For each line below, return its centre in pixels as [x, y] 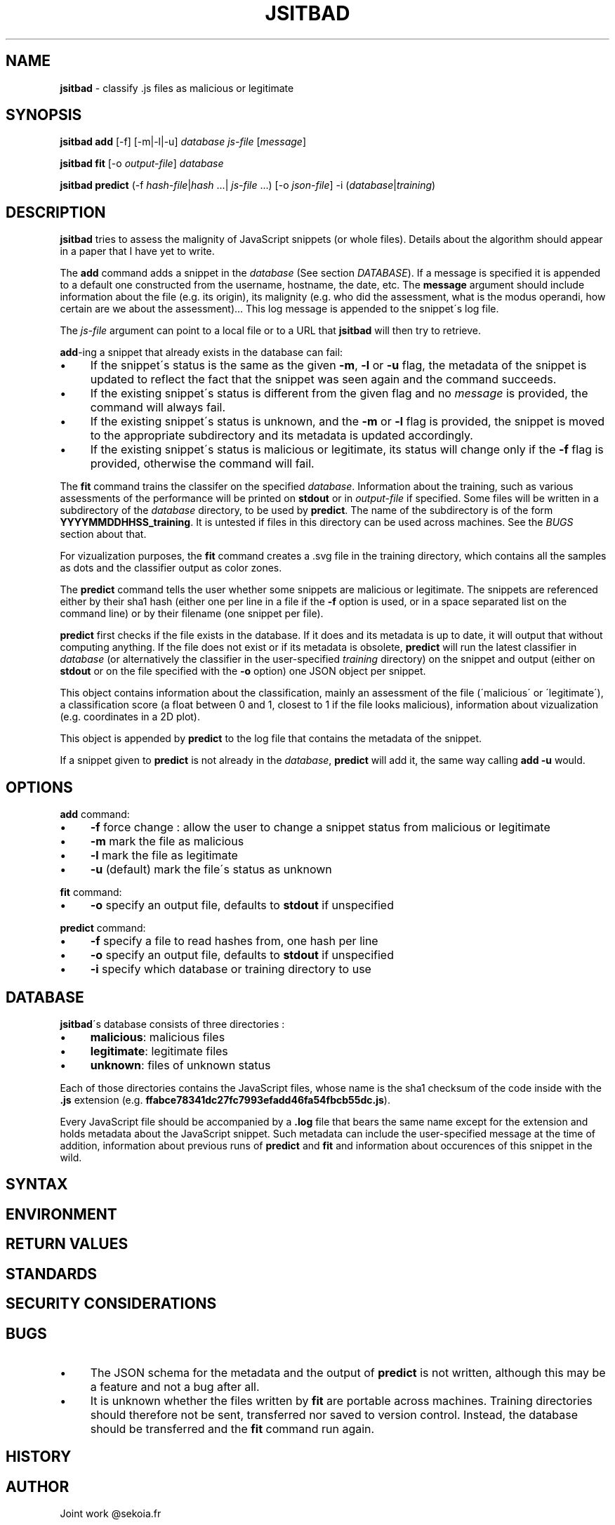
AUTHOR [38, 1486]
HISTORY [39, 1457]
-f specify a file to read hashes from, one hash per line [234, 941]
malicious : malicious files [158, 1037]
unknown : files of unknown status [180, 1065]
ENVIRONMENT [61, 1214]
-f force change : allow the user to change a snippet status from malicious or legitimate [320, 827]
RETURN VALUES [67, 1244]
